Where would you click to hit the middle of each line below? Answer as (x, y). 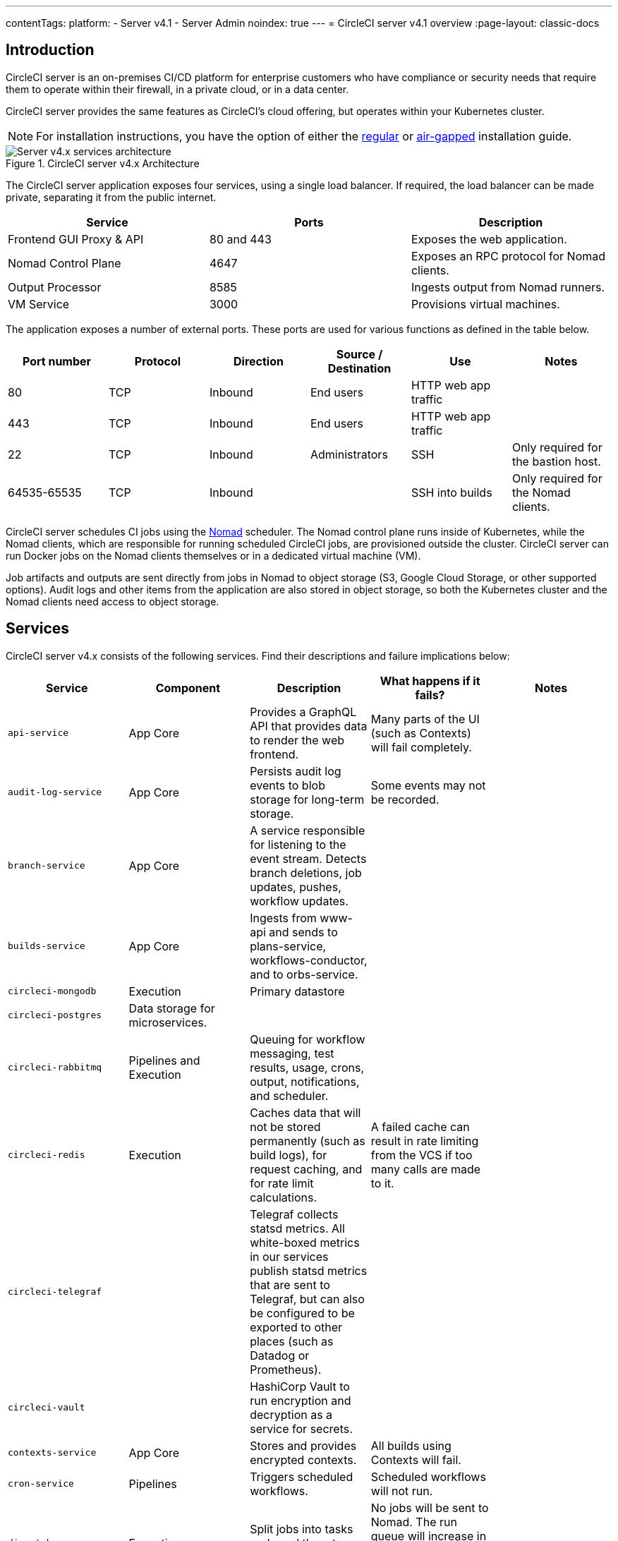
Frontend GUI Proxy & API (76, 239)
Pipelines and (164, 1060)
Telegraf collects (294, 1214)
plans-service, (288, 946)
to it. (382, 1183)
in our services (289, 1256)
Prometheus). (286, 1369)
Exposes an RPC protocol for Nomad (508, 256)
